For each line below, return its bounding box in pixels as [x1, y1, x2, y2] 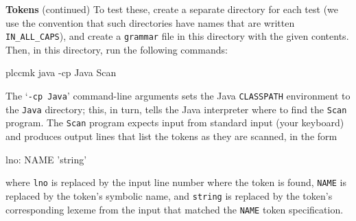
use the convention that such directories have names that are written [5, 15, 295, 30]
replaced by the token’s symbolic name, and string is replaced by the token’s [5, 188, 333, 202]
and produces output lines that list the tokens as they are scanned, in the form [5, 129, 337, 143]
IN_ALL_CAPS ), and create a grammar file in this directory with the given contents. [5, 29, 349, 43]
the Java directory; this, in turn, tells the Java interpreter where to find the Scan [5, 102, 347, 116]
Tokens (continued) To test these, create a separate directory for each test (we [5, 2, 339, 16]
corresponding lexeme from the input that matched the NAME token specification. [5, 202, 344, 216]
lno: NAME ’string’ [5, 152, 87, 166]
